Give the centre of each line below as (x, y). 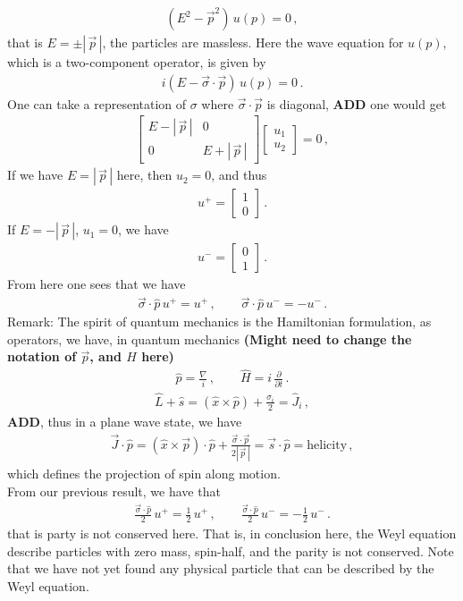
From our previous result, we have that (114, 491)
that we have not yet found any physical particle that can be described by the (221, 568)
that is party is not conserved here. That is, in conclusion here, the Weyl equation (232, 533)
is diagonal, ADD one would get (357, 103)
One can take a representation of (97, 103)
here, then (144, 175)
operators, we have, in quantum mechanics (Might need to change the (210, 339)
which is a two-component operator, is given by (137, 62)
